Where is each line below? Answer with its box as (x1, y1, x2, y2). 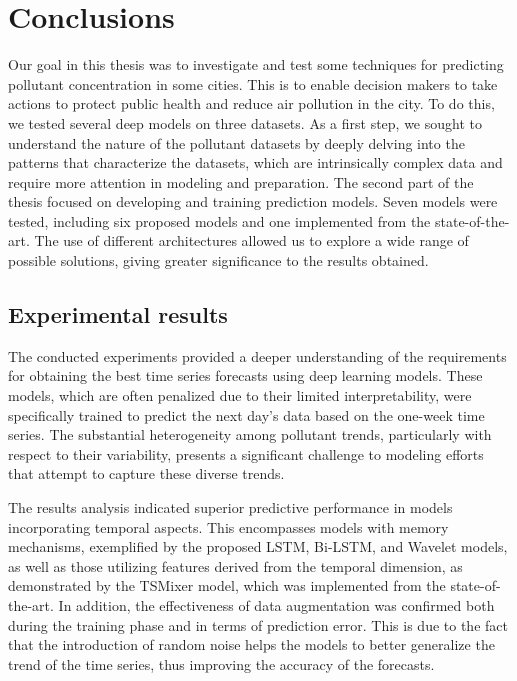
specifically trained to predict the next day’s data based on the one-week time (8, 404, 485, 425)
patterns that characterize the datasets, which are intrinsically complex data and (8, 152, 503, 173)
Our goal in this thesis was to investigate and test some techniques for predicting (8, 54, 504, 75)
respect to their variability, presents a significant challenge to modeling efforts (8, 443, 484, 464)
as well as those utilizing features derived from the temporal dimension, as (8, 555, 463, 576)
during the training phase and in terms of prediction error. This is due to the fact (8, 614, 508, 635)
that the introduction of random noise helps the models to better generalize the (8, 634, 495, 655)
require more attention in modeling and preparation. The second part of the (8, 171, 474, 192)
